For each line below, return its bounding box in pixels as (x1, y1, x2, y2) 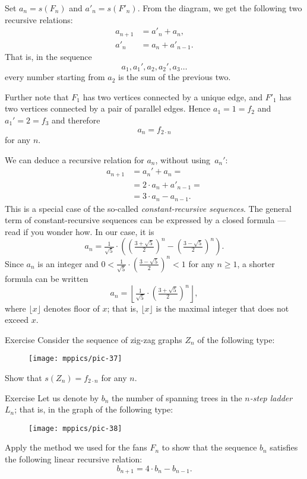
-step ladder (249, 391, 293, 404)
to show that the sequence (162, 441, 257, 453)
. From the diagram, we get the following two (137, 2, 302, 14)
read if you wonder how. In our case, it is (5, 225, 154, 237)
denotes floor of (43, 302, 100, 314)
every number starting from (5, 71, 105, 83)
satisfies (270, 441, 298, 453)
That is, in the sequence (5, 50, 92, 63)
